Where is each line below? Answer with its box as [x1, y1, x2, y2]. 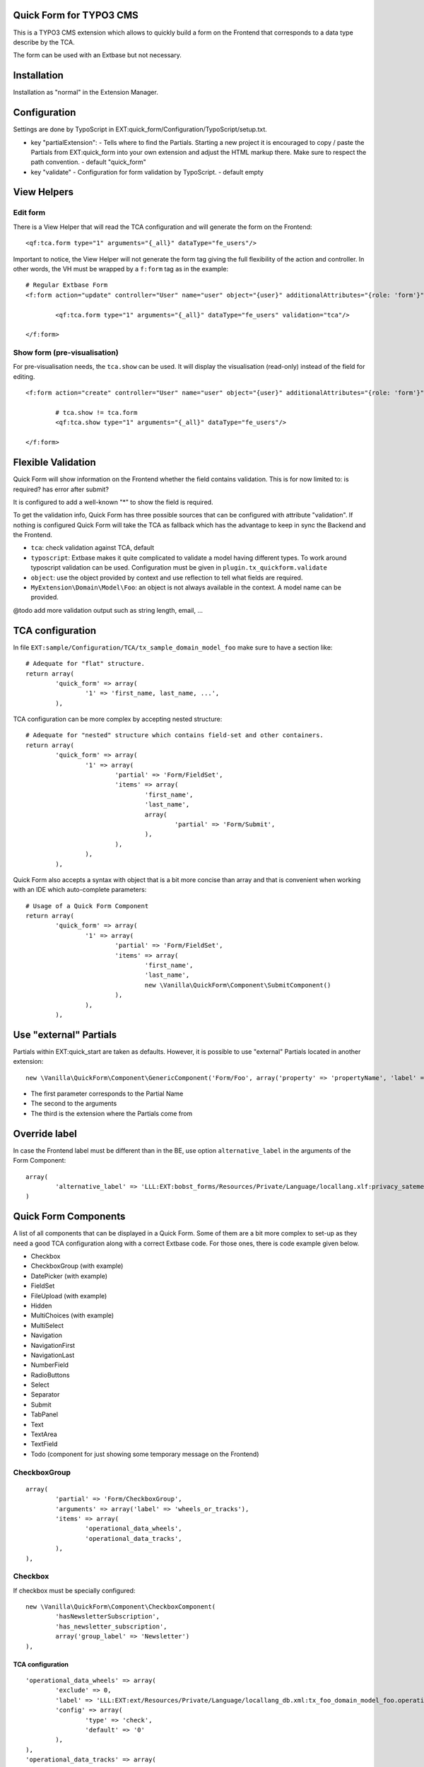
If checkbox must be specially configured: [13, 1586, 136, 1595]
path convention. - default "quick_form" [30, 158, 146, 166]
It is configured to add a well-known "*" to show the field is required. [13, 498, 213, 506]
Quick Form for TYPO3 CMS [13, 9, 139, 21]
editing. [13, 372, 35, 381]
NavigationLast [30, 1351, 75, 1359]
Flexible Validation [13, 457, 97, 469]
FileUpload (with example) [30, 1291, 107, 1300]
